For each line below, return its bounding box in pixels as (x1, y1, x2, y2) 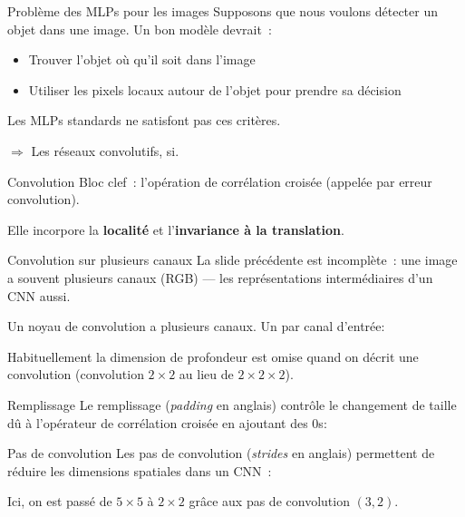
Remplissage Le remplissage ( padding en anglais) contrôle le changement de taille (7, 395, 457, 414)
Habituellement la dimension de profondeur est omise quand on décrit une (7, 346, 419, 366)
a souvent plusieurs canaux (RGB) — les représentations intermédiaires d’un (7, 268, 433, 287)
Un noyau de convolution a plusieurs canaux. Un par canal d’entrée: (7, 317, 385, 336)
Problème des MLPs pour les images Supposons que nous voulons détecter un (7, 2, 438, 20)
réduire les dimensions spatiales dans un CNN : (7, 461, 272, 480)
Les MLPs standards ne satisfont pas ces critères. (7, 111, 281, 130)
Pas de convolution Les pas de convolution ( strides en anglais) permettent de (7, 444, 435, 463)
